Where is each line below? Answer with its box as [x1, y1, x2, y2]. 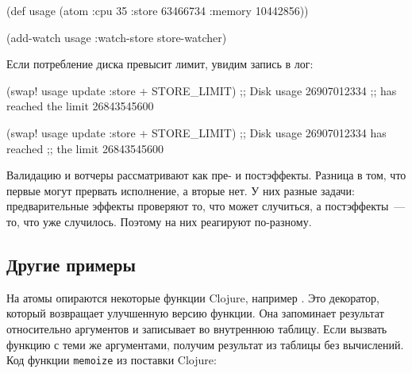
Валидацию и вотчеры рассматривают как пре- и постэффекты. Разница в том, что [6, 167, 406, 183]
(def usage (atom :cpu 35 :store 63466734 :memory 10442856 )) [6, 2, 309, 18]
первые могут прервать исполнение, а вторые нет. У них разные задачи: [6, 182, 356, 198]
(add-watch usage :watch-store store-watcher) [6, 29, 227, 45]
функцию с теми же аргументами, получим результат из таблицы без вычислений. [6, 336, 404, 352]
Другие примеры [6, 252, 136, 276]
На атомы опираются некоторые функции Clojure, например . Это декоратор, [6, 289, 379, 306]
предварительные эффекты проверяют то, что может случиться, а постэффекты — [6, 198, 406, 214]
